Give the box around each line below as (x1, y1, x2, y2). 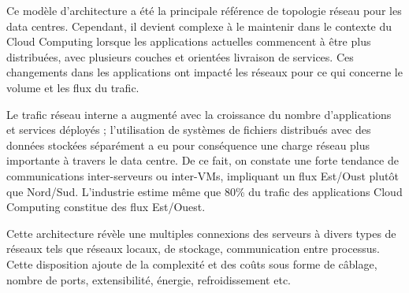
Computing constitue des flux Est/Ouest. (6, 198, 206, 215)
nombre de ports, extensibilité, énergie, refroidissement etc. (6, 271, 291, 287)
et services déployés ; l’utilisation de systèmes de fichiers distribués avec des (6, 121, 371, 138)
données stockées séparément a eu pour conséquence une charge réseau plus (6, 136, 370, 153)
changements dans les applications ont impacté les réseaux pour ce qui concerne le (6, 64, 403, 80)
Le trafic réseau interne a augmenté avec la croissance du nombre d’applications (6, 106, 392, 122)
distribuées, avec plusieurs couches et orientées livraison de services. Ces (6, 48, 354, 65)
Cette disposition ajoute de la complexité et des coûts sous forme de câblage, (6, 255, 377, 272)
